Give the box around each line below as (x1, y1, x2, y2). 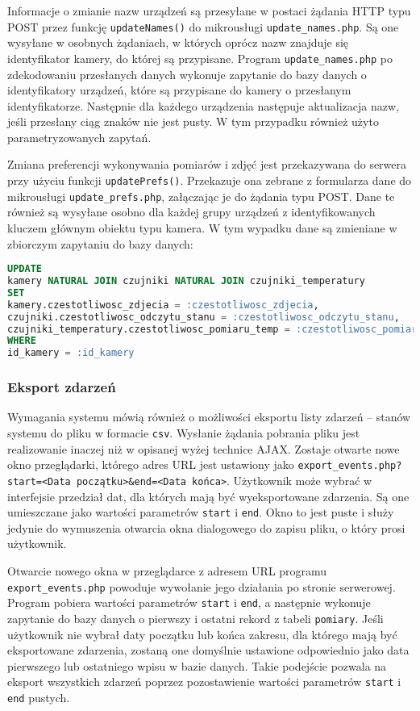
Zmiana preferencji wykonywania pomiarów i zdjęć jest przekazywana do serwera (7, 156, 407, 173)
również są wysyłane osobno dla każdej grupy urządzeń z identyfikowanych (7, 203, 376, 220)
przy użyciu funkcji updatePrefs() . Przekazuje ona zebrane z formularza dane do (7, 172, 412, 189)
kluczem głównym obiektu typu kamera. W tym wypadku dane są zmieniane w (7, 219, 397, 236)
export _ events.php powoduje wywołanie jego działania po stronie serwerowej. (7, 578, 396, 595)
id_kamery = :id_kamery (7, 347, 135, 359)
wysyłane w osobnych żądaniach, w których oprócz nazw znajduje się (7, 34, 349, 51)
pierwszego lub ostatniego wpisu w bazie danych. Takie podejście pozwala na (7, 657, 387, 674)
